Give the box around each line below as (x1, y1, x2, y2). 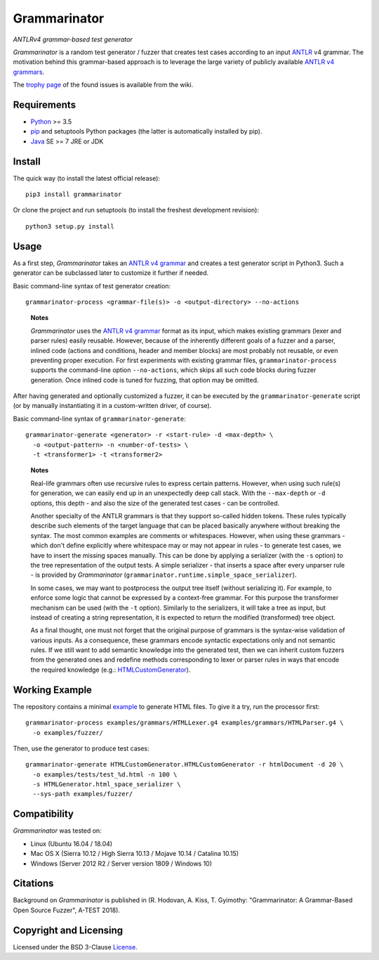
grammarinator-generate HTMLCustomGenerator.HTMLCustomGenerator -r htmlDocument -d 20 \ (25, 760, 344, 769)
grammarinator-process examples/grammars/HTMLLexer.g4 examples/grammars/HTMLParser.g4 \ (25, 719, 344, 727)
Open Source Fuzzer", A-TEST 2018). (13, 906, 121, 914)
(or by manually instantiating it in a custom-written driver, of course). (13, 402, 212, 410)
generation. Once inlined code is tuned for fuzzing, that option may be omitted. (30, 376, 259, 384)
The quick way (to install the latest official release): (13, 174, 161, 182)
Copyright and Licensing (13, 924, 124, 936)
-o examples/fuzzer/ (32, 729, 104, 736)
